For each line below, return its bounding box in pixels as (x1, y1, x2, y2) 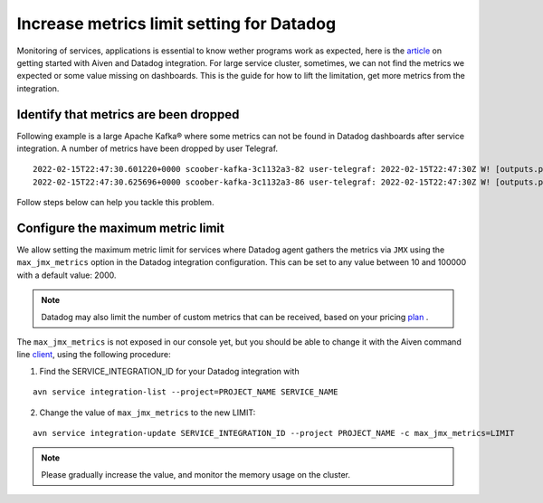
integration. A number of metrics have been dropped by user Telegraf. (16, 143, 279, 154)
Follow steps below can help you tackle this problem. (16, 197, 214, 208)
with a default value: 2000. (16, 270, 117, 280)
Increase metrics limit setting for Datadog (16, 14, 337, 33)
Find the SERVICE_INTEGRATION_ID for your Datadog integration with (39, 365, 300, 376)
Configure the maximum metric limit (16, 221, 225, 235)
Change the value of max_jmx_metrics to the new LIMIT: (39, 407, 256, 418)
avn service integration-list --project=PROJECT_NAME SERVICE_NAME (33, 387, 338, 397)
